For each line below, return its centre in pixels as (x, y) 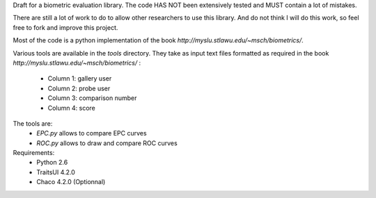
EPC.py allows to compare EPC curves (92, 133)
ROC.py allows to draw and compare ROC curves (107, 143)
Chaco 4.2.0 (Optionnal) (71, 182)
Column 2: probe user (79, 88)
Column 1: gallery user (80, 79)
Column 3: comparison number (92, 98)
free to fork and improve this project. (65, 27)
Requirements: (34, 153)
